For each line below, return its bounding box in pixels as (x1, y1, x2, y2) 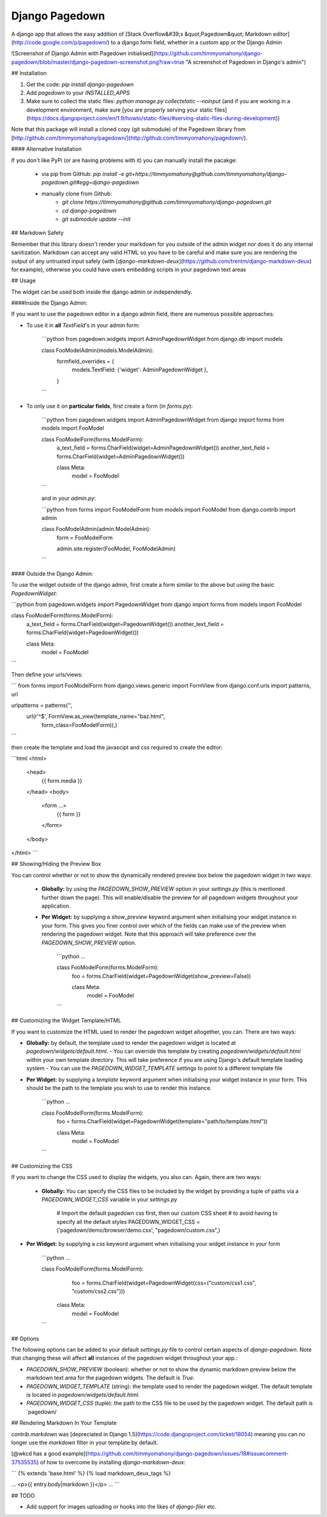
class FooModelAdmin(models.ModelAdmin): (41, 346, 154, 354)
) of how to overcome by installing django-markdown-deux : (36, 1458, 186, 1465)
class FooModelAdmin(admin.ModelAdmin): (41, 525, 151, 533)
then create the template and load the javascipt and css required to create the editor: (11, 743, 223, 751)
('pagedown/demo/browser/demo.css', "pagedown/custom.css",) (56, 1226, 220, 1234)
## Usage (11, 277, 36, 285)
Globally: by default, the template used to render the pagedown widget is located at (26, 1039, 236, 1047)
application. (41, 902, 71, 910)
